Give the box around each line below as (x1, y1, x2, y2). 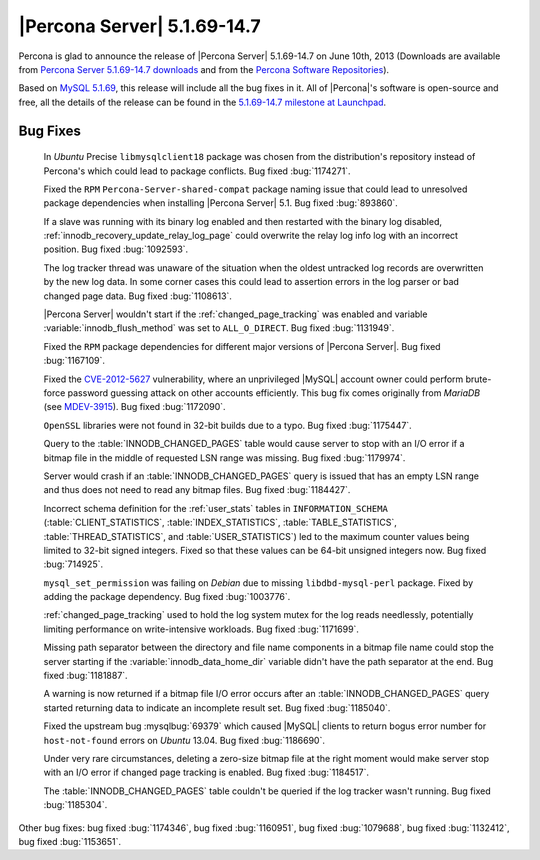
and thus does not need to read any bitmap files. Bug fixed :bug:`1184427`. (43, 484, 351, 496)
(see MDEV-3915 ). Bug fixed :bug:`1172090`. (43, 401, 226, 413)
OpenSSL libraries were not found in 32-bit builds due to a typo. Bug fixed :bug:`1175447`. (43, 419, 412, 431)
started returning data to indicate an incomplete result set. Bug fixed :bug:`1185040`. (43, 701, 391, 714)
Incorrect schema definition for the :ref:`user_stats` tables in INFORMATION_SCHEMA (43, 502, 389, 514)
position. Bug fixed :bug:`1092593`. (43, 243, 189, 255)
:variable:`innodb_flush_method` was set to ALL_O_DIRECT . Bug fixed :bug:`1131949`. (43, 322, 395, 334)
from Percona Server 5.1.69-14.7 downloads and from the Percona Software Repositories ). (18, 63, 390, 75)
